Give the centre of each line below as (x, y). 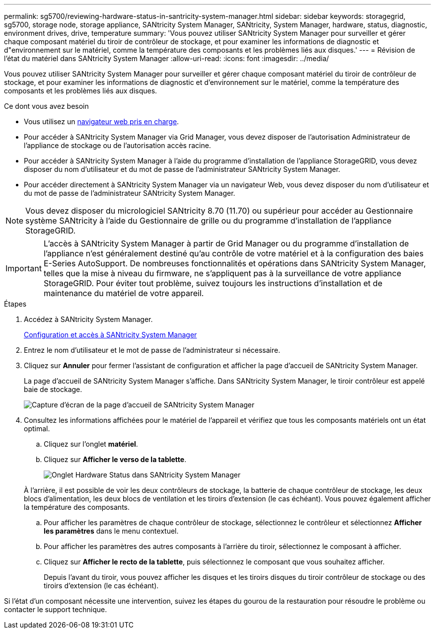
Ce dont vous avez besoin (46, 106)
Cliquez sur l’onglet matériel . (91, 444)
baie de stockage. (53, 389)
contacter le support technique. (56, 609)
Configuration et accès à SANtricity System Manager (110, 335)
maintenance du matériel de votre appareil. (124, 293)
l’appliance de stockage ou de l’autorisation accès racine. (117, 145)
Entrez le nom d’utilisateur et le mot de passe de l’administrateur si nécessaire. (152, 350)
